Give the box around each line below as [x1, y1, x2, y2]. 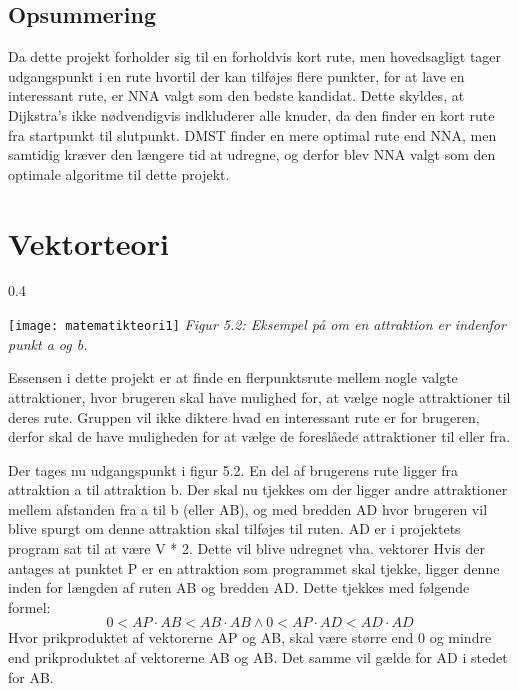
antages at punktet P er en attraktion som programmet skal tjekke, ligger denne [8, 557, 500, 578]
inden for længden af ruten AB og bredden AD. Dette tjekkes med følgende [8, 577, 470, 598]
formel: [8, 596, 51, 617]
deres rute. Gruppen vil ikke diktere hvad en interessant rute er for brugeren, [8, 406, 480, 427]
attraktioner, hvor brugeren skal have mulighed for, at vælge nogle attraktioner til [8, 386, 511, 407]
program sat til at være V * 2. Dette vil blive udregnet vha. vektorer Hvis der [8, 538, 485, 559]
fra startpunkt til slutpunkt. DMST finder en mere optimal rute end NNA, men [8, 124, 497, 145]
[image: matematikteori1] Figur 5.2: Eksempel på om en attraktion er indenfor [8, 314, 506, 335]
